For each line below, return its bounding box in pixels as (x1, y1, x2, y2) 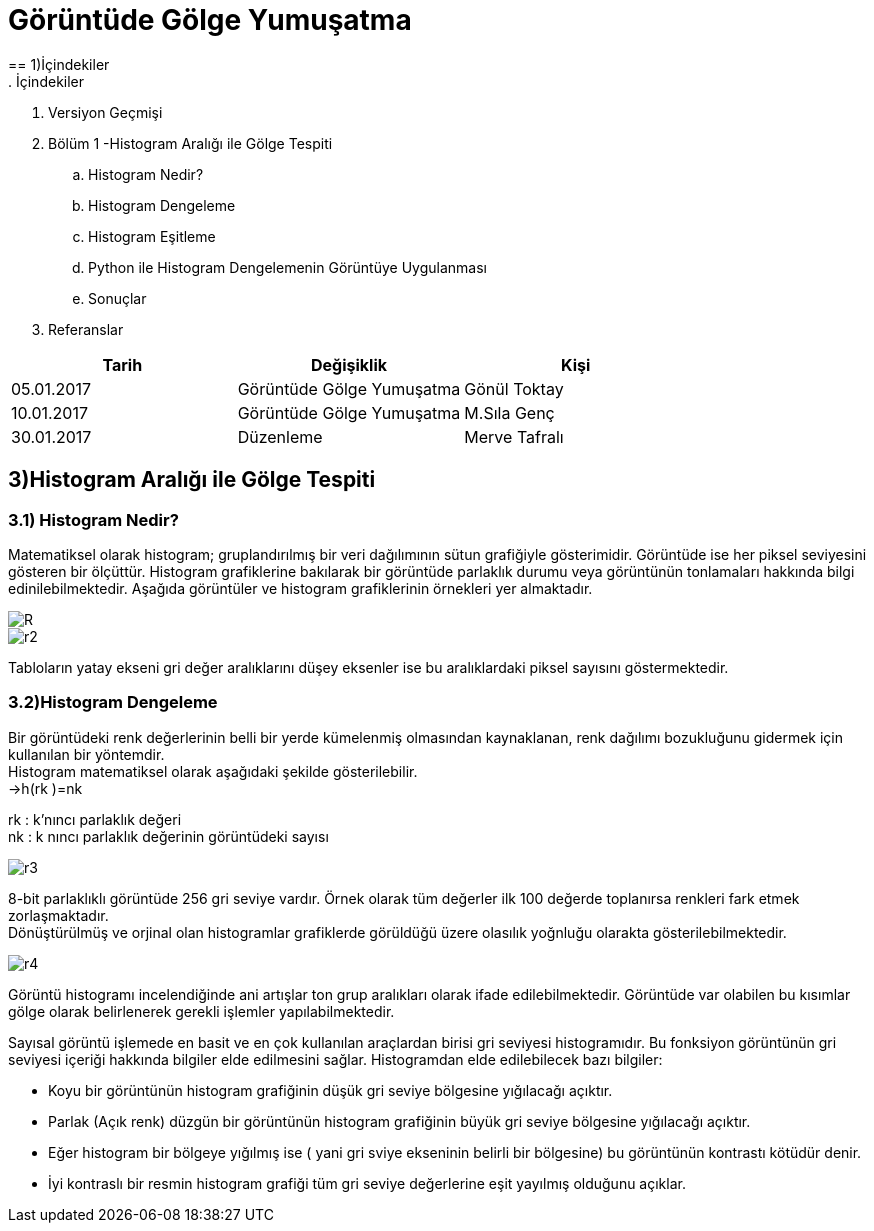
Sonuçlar (88, 289, 147, 307)
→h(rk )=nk (8, 779, 83, 797)
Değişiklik (310, 354, 388, 375)
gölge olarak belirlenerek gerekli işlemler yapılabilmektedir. (8, 1002, 395, 1020)
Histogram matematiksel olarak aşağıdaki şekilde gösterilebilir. (8, 762, 418, 780)
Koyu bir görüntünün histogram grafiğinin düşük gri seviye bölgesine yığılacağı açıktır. (48, 1081, 613, 1099)
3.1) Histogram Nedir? (8, 509, 179, 530)
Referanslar (48, 320, 124, 338)
